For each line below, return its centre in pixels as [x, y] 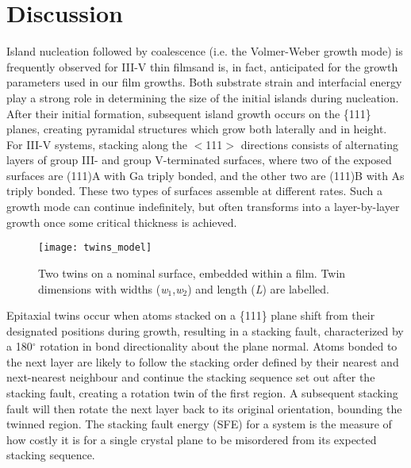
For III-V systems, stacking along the [97, 144]
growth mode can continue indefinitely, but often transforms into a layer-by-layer [203, 207]
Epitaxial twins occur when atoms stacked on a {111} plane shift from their [191, 315]
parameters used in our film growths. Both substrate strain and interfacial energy [204, 82]
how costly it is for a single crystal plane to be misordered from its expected [192, 439]
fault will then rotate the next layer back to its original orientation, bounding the [204, 408]
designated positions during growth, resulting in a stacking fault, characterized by [205, 330]
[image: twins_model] [95, 248]
